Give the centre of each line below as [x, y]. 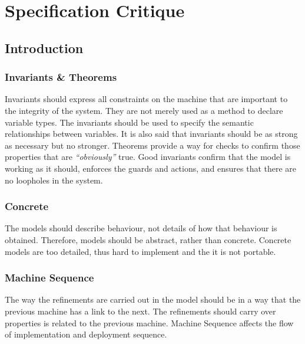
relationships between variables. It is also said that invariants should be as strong [151, 134]
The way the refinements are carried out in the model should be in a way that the [153, 299]
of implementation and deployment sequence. [86, 334]
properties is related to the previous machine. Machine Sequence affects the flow [149, 322]
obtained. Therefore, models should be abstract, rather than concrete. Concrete [148, 239]
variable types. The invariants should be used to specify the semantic [129, 122]
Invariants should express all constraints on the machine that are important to [146, 99]
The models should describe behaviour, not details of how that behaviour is [141, 228]
